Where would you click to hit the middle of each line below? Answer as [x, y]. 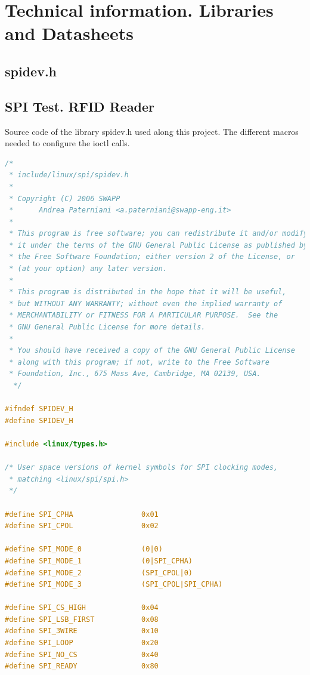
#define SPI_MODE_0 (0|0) [84, 549]
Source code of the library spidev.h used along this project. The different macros [152, 131]
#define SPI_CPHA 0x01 [82, 514]
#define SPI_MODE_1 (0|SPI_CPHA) [99, 561]
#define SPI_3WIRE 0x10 [82, 631]
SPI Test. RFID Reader [80, 106]
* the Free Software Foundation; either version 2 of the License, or [152, 257]
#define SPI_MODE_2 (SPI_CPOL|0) [99, 573]
